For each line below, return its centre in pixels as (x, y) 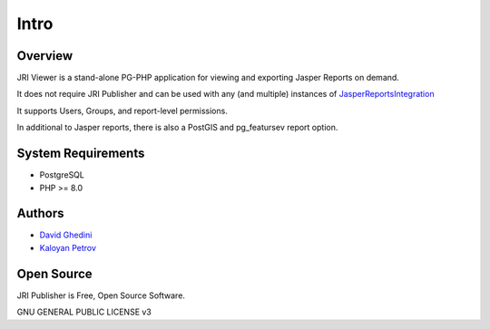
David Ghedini (66, 235)
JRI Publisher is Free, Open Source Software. (101, 295)
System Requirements (81, 154)
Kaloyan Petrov (68, 247)
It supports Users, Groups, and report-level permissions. (122, 111)
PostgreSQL (62, 175)
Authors (40, 213)
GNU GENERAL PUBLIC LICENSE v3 (84, 312)
